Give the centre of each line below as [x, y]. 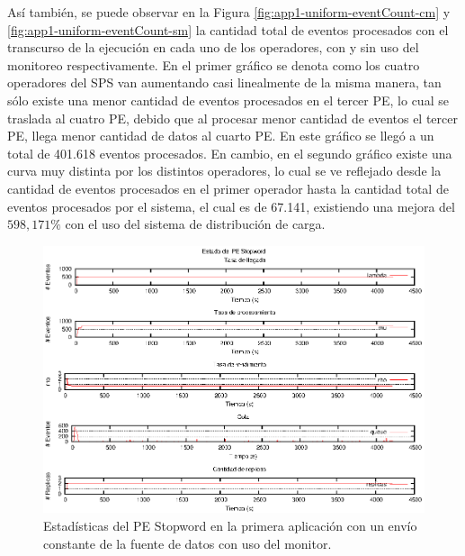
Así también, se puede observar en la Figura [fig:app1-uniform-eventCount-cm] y [229, 12]
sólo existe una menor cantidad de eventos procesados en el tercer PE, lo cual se [228, 100]
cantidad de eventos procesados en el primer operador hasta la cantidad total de [228, 188]
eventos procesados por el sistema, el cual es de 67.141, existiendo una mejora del [231, 206]
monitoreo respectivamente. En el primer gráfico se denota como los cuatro [214, 64]
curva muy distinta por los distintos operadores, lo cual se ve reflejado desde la [224, 171]
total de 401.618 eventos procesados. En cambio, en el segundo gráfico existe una [230, 153]
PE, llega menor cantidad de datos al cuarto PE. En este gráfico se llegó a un [221, 136]
